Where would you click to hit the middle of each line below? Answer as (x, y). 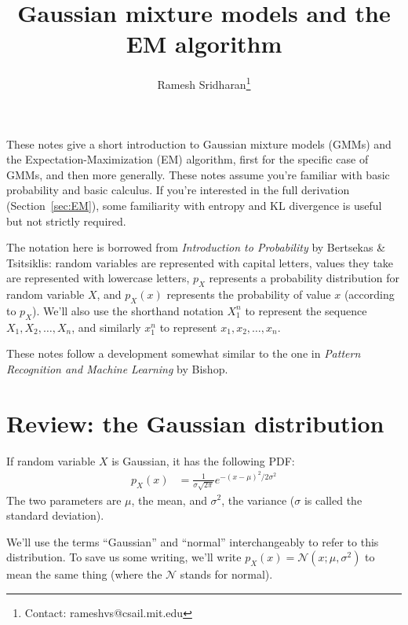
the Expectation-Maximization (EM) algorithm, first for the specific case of (188, 159)
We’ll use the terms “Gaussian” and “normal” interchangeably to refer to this (193, 541)
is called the (333, 500)
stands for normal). (226, 574)
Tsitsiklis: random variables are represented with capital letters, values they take (200, 262)
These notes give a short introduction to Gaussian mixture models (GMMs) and (199, 143)
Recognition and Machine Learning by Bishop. (117, 368)
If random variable (51, 460)
